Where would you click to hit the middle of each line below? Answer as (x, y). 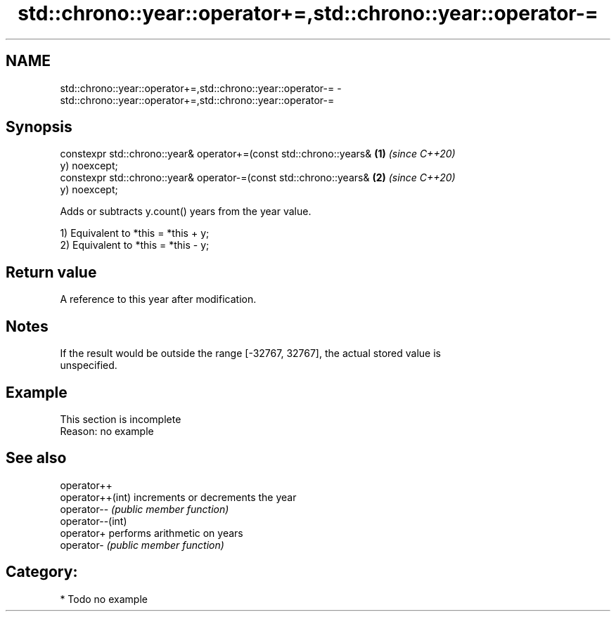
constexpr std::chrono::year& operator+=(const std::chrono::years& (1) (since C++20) (258, 154)
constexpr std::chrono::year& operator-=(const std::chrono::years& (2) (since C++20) (258, 178)
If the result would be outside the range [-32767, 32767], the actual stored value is (250, 353)
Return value (51, 272)
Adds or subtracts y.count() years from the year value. (186, 212)
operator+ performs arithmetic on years (152, 533)
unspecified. (89, 365)
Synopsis (39, 127)
